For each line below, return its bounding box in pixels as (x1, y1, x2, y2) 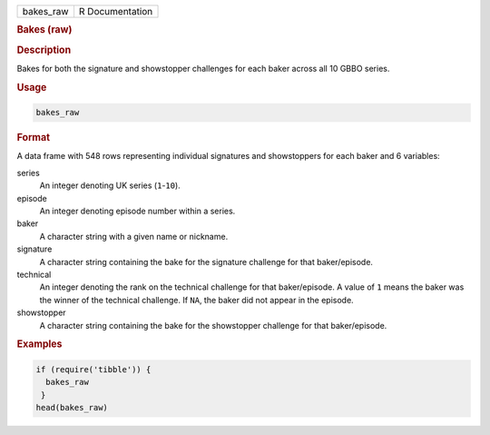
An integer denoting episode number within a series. (39, 205, 236, 216)
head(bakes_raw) (35, 402, 109, 412)
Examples (16, 338, 63, 351)
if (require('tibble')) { (35, 364, 152, 374)
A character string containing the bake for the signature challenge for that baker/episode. (39, 256, 374, 267)
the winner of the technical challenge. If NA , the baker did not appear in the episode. (39, 294, 354, 305)
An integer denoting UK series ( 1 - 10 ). (39, 180, 181, 191)
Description (16, 44, 72, 56)
